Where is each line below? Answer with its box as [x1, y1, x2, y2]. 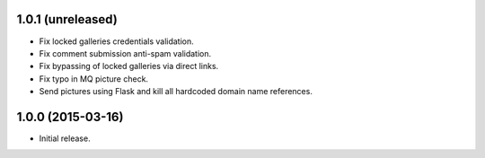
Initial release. [39, 133, 91, 144]
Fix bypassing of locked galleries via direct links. [39, 61, 219, 72]
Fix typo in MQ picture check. [39, 73, 148, 84]
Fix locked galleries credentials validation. [39, 36, 195, 47]
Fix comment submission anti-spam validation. [39, 48, 212, 58]
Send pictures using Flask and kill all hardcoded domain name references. [39, 86, 313, 97]
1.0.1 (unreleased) [16, 12, 119, 27]
